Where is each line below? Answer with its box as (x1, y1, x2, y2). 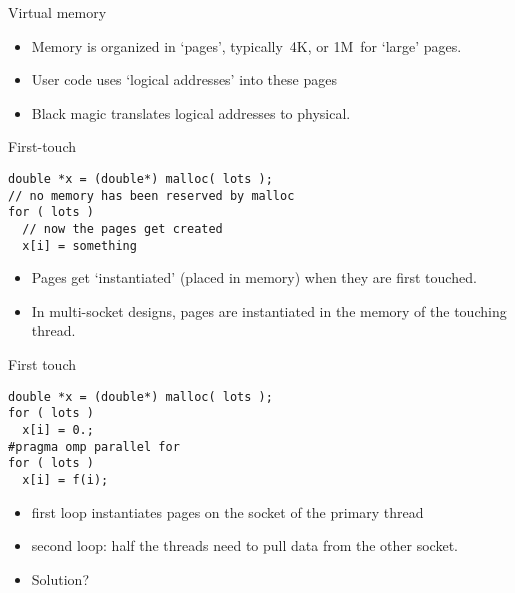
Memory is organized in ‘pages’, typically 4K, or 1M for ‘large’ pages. (31, 35, 462, 56)
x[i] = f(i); (22, 472, 109, 487)
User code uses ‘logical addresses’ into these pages (31, 69, 337, 90)
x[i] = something (22, 238, 137, 253)
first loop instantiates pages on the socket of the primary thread (31, 501, 424, 522)
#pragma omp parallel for (8, 439, 180, 454)
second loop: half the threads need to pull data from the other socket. (31, 535, 458, 556)
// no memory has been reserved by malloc (8, 188, 295, 203)
